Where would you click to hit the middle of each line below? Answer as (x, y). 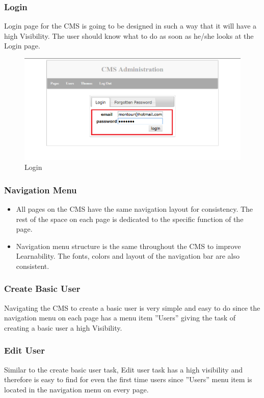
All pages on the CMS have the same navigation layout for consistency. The (135, 208)
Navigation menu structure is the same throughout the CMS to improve (128, 246)
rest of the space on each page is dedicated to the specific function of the (130, 219)
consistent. (33, 266)
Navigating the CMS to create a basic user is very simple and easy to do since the (132, 307)
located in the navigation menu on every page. (76, 389)
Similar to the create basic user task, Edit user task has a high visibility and (123, 369)
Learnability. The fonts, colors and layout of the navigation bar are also (128, 256)
